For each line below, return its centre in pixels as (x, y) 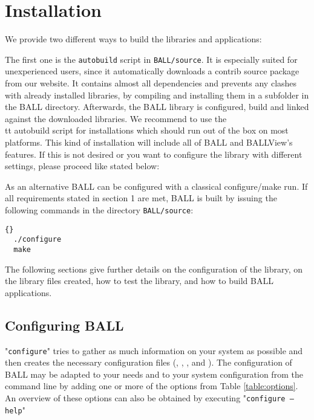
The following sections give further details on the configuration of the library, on (154, 269)
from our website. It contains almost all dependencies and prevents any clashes (151, 82)
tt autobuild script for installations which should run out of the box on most (147, 130)
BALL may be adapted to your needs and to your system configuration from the (154, 374)
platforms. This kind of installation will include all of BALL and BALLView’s (149, 142)
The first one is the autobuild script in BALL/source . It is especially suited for (151, 59)
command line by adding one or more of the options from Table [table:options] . (152, 386)
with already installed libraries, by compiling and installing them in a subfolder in (157, 95)
